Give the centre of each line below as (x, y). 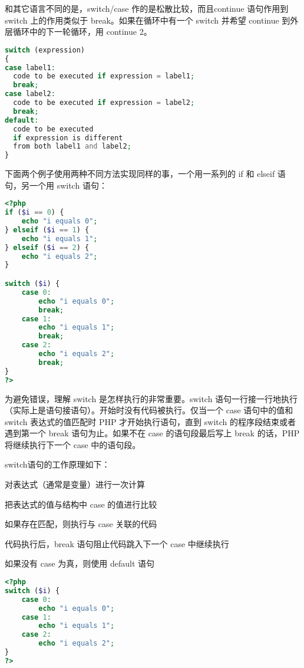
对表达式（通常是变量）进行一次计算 (75, 484)
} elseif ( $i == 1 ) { (47, 230)
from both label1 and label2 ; (72, 147)
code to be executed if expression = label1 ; (104, 76)
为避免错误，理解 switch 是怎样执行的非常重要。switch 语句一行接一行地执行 (151, 398)
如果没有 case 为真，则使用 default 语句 (80, 563)
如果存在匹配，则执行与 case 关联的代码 (81, 524)
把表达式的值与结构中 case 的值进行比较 (81, 504)
